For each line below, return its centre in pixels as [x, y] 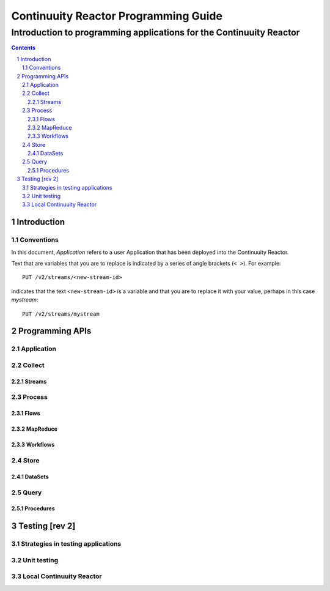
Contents [24, 48]
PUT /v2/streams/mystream [61, 314]
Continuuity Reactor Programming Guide [117, 16]
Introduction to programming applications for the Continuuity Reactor [156, 32]
